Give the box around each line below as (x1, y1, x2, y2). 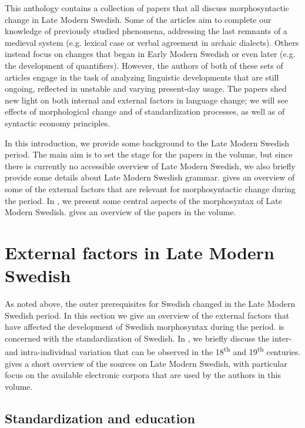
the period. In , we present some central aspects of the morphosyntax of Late (5, 194, 283, 206)
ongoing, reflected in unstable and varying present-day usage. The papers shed (5, 82, 287, 95)
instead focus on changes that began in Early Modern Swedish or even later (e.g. (5, 48, 296, 60)
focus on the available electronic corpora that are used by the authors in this (5, 369, 281, 381)
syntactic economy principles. (5, 116, 110, 129)
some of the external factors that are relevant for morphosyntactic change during (5, 182, 296, 195)
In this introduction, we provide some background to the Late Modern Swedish (5, 136, 289, 149)
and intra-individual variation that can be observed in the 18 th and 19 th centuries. (5, 344, 301, 358)
